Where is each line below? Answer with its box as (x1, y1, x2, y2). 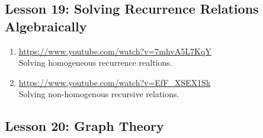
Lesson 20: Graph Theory (5, 117, 164, 135)
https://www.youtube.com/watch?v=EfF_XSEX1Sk (18, 76, 211, 88)
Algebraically (5, 17, 87, 35)
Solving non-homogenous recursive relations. (18, 88, 179, 100)
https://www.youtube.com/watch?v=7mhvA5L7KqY (18, 44, 211, 57)
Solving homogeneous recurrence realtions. (18, 56, 172, 69)
